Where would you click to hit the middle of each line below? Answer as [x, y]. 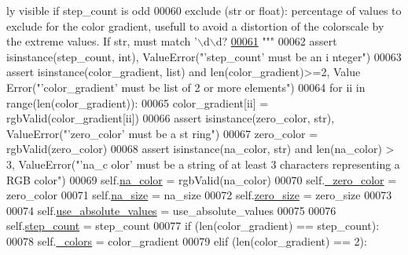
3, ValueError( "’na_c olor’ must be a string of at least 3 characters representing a [203, 164]
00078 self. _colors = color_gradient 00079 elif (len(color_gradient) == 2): [187, 240]
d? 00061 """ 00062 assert [276, 41]
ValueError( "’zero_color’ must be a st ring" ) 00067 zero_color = [162, 133]
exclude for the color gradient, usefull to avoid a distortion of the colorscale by [195, 25]
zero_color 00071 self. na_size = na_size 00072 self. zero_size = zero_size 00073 [199, 195]
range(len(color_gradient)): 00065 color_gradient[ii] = [138, 102]
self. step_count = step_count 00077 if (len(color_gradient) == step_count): [193, 226]
